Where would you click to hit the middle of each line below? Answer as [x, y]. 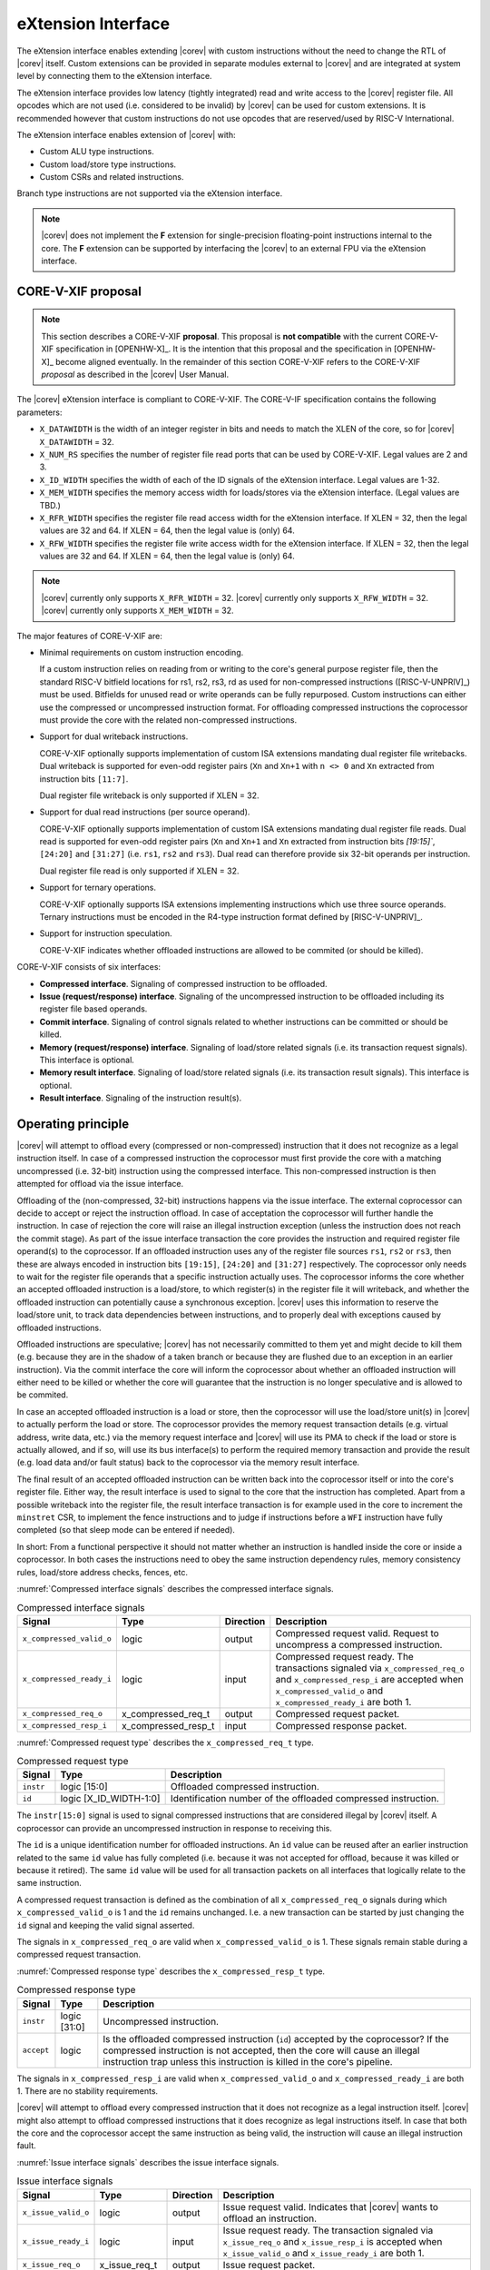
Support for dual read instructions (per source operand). [145, 812]
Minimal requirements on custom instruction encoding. [142, 653]
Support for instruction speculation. [106, 933]
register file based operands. [93, 1009]
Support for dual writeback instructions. [114, 736]
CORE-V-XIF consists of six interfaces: [89, 967]
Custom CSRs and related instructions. [112, 177]
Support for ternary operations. [98, 888]
